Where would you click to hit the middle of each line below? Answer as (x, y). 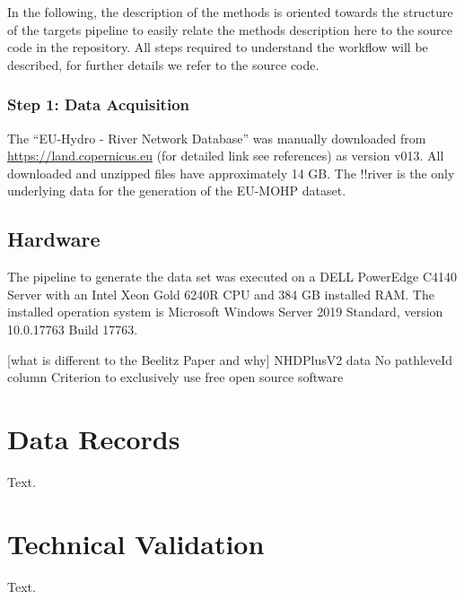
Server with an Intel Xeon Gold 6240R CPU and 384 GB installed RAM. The (221, 294)
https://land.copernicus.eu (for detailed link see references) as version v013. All (226, 156)
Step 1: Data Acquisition (98, 104)
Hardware (54, 239)
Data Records (94, 438)
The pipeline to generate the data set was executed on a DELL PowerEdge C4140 (232, 277)
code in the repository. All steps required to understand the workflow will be (218, 47)
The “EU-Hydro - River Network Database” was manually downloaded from (217, 138)
